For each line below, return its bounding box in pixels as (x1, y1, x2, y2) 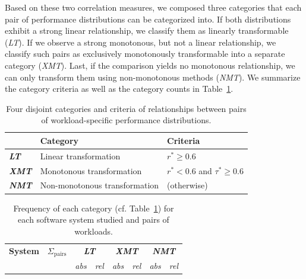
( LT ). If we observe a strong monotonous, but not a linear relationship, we (5, 36, 276, 48)
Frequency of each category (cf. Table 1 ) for (13, 201, 174, 214)
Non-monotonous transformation (40, 179, 159, 191)
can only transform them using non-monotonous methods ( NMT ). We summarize (5, 70, 301, 83)
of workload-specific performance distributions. (41, 114, 212, 126)
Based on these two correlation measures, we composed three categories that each (5, 1, 302, 13)
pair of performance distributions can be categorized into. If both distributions (5, 12, 291, 25)
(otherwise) (167, 179, 208, 191)
